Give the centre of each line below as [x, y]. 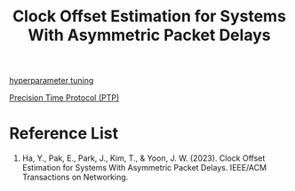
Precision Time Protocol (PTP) [64, 98]
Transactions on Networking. [75, 177]
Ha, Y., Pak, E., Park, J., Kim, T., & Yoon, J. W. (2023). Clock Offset [144, 158]
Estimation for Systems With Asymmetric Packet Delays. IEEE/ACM [144, 168]
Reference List [64, 134]
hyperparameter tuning [52, 81]
